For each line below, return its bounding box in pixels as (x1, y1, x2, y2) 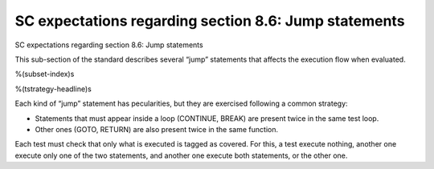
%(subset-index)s (14, 69, 75, 79)
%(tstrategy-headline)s (14, 84, 92, 94)
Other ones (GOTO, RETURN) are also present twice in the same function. (35, 124, 279, 134)
